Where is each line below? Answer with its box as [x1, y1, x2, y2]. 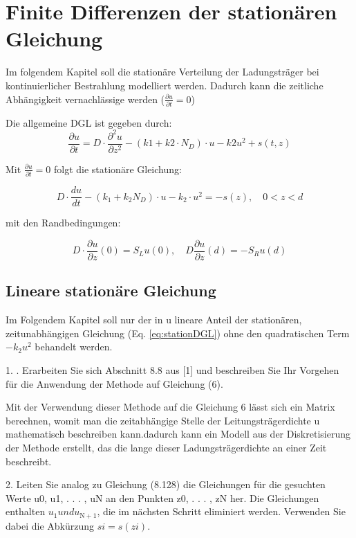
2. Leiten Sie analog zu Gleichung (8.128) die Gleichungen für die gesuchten [6, 477, 326, 492]
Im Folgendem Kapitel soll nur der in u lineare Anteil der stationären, [6, 312, 302, 327]
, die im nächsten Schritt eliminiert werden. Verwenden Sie [97, 504, 346, 519]
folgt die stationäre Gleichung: [53, 161, 182, 176]
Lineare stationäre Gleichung [6, 280, 216, 301]
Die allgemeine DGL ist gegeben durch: [6, 115, 172, 129]
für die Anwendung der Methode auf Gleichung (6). [6, 376, 223, 391]
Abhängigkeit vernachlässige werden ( [6, 91, 165, 106]
